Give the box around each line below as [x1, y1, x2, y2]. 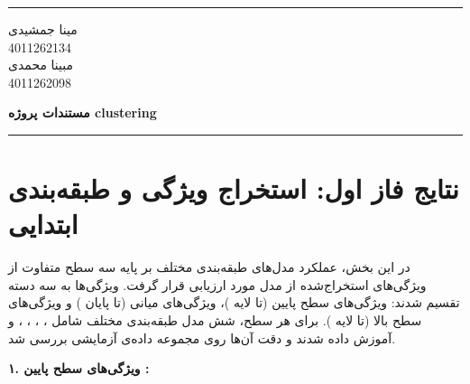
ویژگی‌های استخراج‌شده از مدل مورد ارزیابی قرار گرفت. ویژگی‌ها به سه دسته [8, 275, 427, 294]
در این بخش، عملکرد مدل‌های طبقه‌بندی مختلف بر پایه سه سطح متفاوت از [8, 258, 410, 276]
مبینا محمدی [8, 55, 74, 74]
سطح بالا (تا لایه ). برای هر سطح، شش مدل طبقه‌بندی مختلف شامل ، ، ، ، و [8, 311, 422, 330]
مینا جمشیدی [8, 20, 78, 38]
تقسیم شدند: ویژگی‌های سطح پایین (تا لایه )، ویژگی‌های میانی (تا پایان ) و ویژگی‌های [8, 293, 460, 312]
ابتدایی [8, 205, 78, 242]
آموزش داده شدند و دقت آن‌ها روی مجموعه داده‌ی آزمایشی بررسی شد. [8, 328, 396, 347]
